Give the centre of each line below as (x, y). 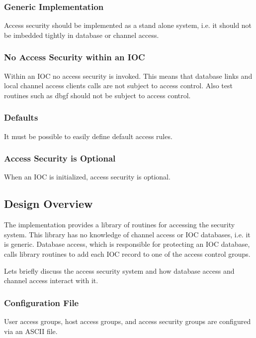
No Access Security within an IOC (75, 57)
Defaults (21, 117)
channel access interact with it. (51, 280)
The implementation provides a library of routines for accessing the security (120, 225)
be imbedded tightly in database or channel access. (82, 35)
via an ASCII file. (31, 331)
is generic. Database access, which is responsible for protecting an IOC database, (127, 244)
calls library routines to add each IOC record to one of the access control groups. (127, 254)
